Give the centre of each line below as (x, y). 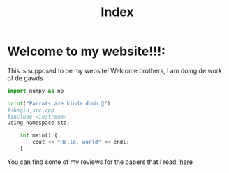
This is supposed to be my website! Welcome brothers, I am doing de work (115, 70)
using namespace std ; (39, 123)
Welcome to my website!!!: (87, 51)
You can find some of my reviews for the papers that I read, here (100, 162)
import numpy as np (36, 91)
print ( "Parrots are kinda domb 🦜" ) (59, 103)
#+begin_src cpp (31, 110)
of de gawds (25, 78)
